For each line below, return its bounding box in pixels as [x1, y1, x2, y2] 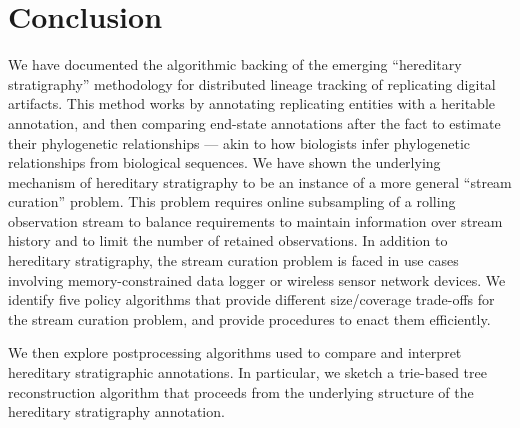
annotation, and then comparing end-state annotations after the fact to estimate [8, 112, 501, 133]
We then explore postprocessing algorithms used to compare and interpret [8, 342, 462, 363]
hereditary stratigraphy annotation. [8, 401, 225, 422]
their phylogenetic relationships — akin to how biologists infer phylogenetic [8, 132, 471, 153]
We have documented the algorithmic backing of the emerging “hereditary [8, 54, 462, 75]
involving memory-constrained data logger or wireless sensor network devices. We [8, 269, 506, 290]
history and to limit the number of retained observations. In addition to [8, 230, 448, 251]
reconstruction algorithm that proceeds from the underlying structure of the [8, 381, 474, 402]
